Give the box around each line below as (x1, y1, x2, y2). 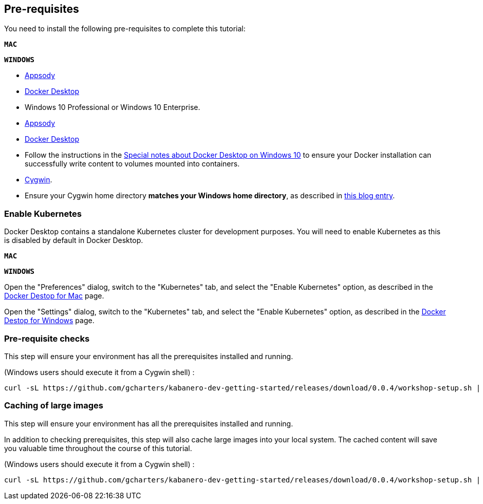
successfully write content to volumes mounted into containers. (25, 159, 240, 169)
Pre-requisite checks (4, 333, 90, 344)
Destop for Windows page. (4, 316, 95, 325)
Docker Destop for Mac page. (4, 291, 104, 301)
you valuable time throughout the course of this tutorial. (4, 443, 192, 453)
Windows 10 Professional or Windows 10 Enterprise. (25, 103, 200, 112)
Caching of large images (4, 400, 103, 411)
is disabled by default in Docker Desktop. (4, 236, 143, 245)
